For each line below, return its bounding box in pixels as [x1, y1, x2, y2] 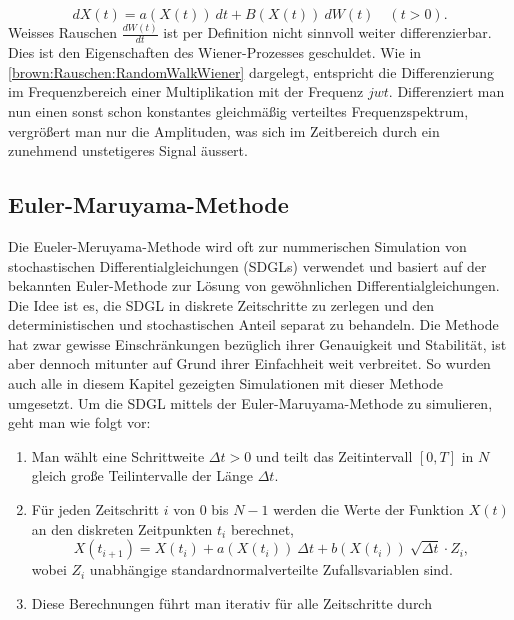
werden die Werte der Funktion [273, 499, 465, 520]
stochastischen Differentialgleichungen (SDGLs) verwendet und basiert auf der [8, 255, 487, 276]
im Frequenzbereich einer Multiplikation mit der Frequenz [8, 81, 364, 102]
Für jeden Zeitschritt [31, 499, 160, 520]
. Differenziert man [388, 81, 505, 102]
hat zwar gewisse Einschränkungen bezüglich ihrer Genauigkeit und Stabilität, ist [8, 333, 507, 354]
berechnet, [230, 518, 294, 539]
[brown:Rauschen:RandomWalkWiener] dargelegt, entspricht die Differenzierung [8, 61, 494, 82]
